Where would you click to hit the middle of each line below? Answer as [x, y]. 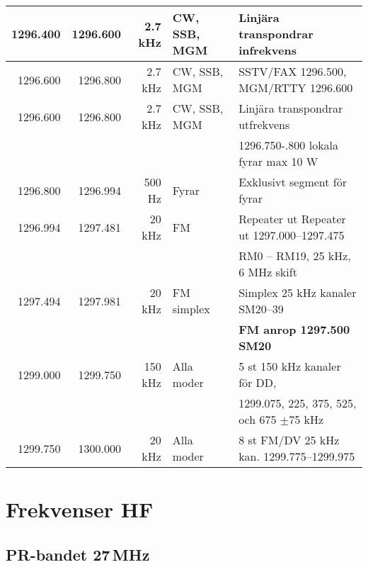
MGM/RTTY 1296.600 [296, 88]
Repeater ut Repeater [292, 219]
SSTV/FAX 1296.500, [293, 71]
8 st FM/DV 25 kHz [289, 440]
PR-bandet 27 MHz [78, 554]
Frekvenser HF [80, 509]
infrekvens [268, 50]
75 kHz [306, 419]
